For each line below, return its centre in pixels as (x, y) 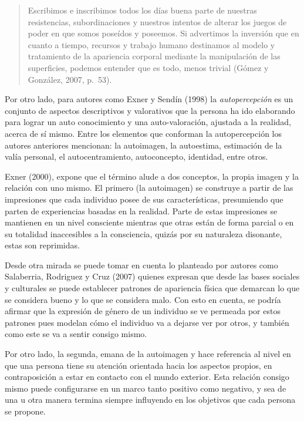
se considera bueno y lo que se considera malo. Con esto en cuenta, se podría (143, 299)
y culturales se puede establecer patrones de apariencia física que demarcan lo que (152, 288)
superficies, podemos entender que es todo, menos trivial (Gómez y (148, 67)
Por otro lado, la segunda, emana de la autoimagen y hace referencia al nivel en (148, 354)
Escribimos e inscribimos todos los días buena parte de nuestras (142, 10)
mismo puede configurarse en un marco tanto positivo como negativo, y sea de (146, 388)
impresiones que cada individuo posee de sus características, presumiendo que (144, 199)
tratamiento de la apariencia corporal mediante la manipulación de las (154, 56)
